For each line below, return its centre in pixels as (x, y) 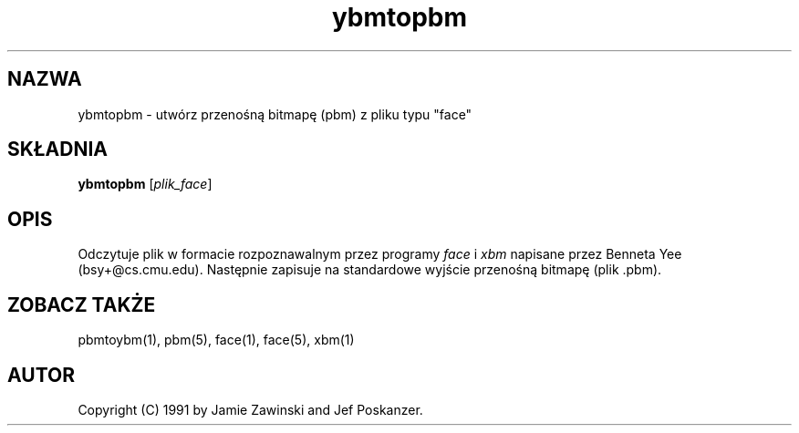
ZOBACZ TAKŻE (82, 304)
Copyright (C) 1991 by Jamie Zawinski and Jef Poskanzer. (250, 409)
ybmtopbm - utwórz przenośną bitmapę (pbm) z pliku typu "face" (275, 114)
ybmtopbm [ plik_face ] (145, 184)
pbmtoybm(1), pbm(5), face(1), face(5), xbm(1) (216, 340)
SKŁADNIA (57, 149)
